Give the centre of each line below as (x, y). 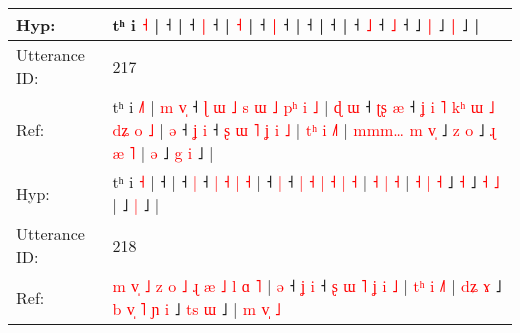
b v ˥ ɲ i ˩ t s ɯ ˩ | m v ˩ (196, 308)
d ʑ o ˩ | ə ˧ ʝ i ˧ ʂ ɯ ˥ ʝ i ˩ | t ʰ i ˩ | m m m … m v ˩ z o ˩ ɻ (304, 129)
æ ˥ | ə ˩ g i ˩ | (163, 152)
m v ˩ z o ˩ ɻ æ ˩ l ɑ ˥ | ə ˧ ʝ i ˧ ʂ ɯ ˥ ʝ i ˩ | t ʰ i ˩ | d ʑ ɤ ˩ (307, 285)
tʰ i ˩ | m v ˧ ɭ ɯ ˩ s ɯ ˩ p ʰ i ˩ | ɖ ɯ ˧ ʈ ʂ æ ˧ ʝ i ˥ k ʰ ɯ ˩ (303, 106)
